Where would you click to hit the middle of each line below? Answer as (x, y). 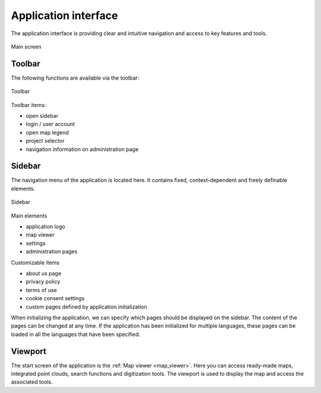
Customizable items (35, 262)
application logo (45, 227)
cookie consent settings (55, 298)
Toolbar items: (29, 105)
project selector (45, 141)
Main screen (26, 46)
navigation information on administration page (82, 149)
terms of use (42, 290)
